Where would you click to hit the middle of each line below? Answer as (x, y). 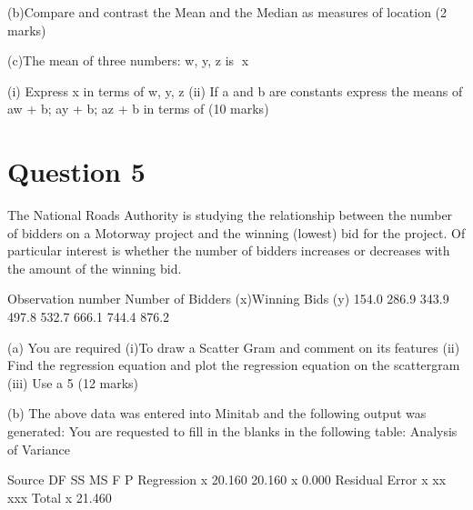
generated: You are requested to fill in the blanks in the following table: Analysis (232, 431)
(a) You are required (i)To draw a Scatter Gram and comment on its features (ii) (234, 347)
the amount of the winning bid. (95, 268)
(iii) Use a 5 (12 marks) (73, 382)
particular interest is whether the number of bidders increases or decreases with (229, 250)
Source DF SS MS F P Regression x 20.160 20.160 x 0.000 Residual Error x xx (227, 480)
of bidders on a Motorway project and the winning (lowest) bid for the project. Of (236, 232)
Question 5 (76, 171)
